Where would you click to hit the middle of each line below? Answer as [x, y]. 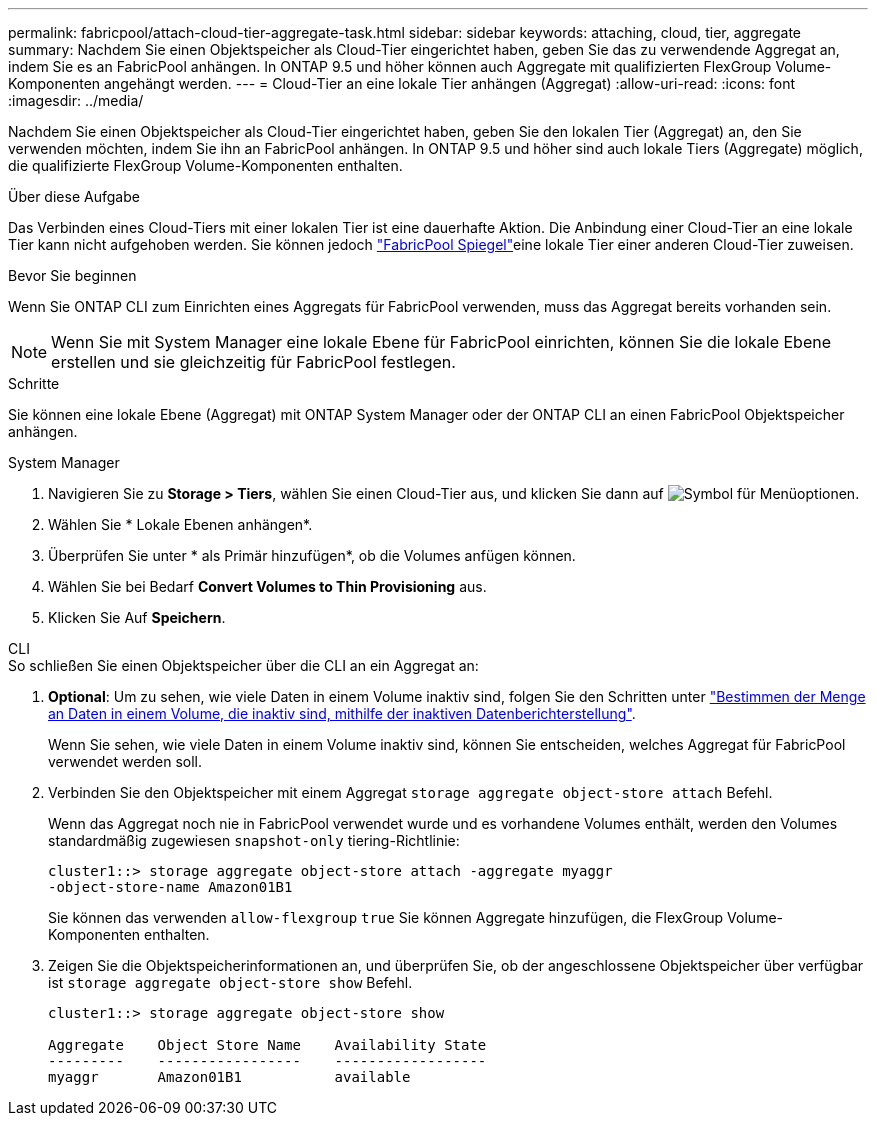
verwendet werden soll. [125, 761]
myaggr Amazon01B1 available [229, 1077]
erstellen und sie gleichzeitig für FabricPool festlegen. [253, 362]
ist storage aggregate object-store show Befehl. [230, 982]
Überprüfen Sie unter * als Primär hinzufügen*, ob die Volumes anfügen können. [312, 555]
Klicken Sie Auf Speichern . [137, 617]
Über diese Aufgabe [74, 196]
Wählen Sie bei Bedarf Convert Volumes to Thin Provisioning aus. [267, 586]
